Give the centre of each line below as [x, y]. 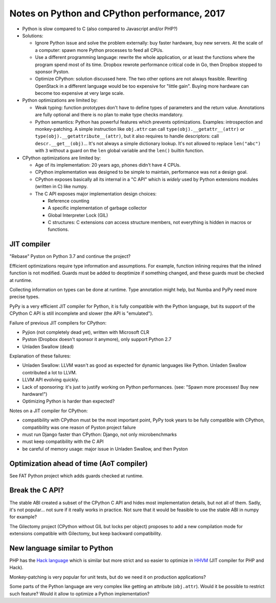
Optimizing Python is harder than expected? [68, 401]
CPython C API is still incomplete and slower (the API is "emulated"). [81, 313]
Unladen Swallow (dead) [48, 347]
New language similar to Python [61, 548]
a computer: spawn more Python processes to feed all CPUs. [99, 50]
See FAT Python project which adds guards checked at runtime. [76, 476]
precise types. [25, 297]
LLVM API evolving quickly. [51, 380]
